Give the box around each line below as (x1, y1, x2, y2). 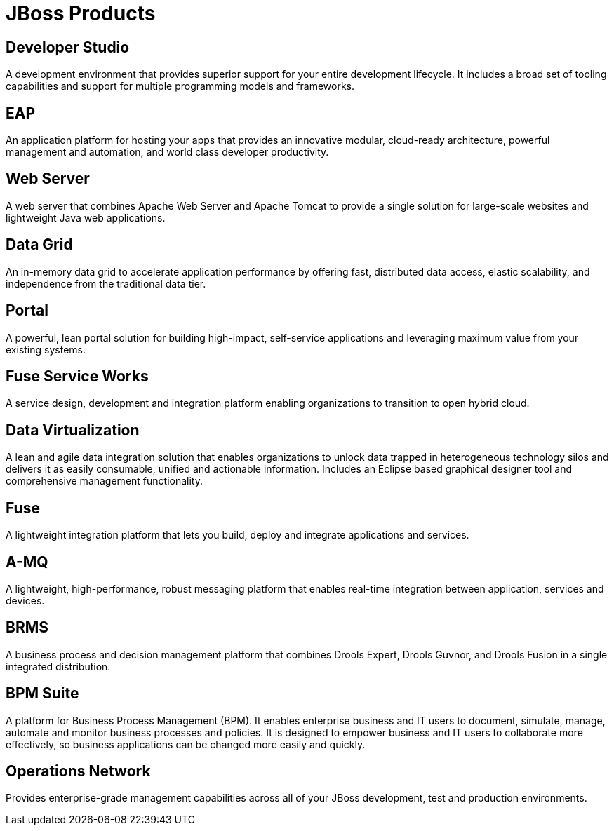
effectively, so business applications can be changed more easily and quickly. (6, 738, 366, 750)
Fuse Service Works (6, 367, 149, 385)
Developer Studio (6, 38, 130, 56)
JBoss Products (6, 1, 156, 25)
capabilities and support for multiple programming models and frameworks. (6, 80, 355, 93)
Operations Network (6, 762, 151, 781)
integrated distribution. (6, 660, 111, 673)
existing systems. (6, 343, 86, 356)
